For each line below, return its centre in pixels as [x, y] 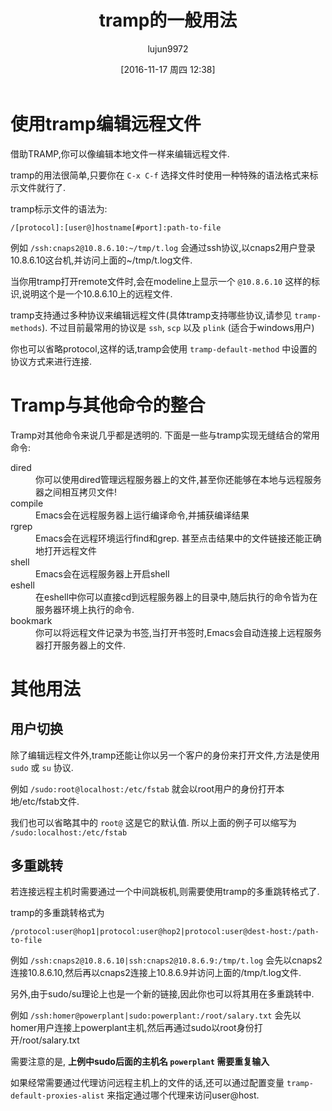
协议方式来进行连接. [51, 361]
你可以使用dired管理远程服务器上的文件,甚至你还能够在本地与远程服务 [178, 479]
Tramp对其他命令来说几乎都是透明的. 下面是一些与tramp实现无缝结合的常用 [165, 435]
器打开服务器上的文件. [81, 645]
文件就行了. [42, 187]
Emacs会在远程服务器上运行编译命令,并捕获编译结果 [142, 515]
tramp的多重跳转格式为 [57, 913]
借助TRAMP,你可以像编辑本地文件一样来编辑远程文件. [120, 153]
